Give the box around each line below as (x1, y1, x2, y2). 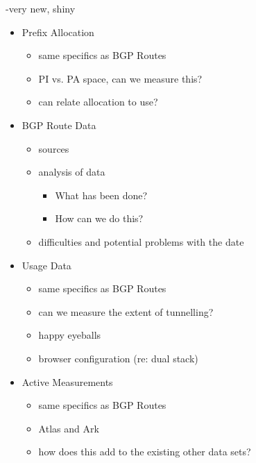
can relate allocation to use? (38, 94, 158, 109)
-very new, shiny (6, 1, 76, 15)
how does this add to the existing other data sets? (38, 444, 251, 459)
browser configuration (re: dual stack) (38, 351, 198, 365)
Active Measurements (22, 374, 113, 389)
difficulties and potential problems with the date (38, 234, 244, 249)
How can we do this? (55, 211, 144, 226)
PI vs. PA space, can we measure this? (38, 71, 203, 85)
